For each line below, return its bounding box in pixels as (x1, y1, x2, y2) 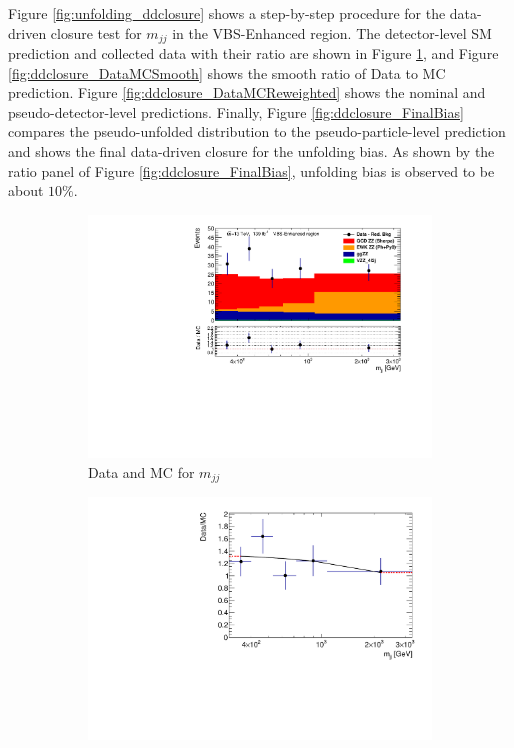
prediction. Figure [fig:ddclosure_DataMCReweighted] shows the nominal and (8, 82, 486, 103)
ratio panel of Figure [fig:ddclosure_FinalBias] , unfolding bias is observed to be (8, 160, 495, 181)
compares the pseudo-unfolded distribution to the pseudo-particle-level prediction (8, 121, 506, 142)
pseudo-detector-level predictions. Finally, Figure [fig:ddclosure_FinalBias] (8, 101, 464, 122)
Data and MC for (88, 461, 195, 482)
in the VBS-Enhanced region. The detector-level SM (172, 22, 492, 43)
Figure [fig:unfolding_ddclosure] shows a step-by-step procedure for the (8, 3, 446, 23)
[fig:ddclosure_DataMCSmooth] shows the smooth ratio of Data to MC (8, 62, 446, 83)
